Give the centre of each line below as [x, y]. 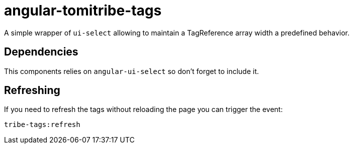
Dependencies [41, 52]
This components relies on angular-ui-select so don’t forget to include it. [131, 71]
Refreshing [32, 90]
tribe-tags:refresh [42, 125]
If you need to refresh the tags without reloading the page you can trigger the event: [144, 109]
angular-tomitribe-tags [83, 10]
